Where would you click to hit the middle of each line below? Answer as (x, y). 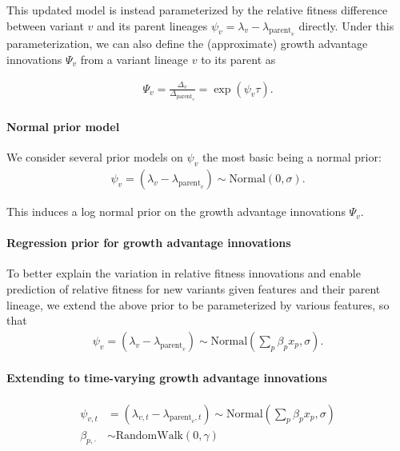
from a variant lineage (134, 59)
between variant (45, 25)
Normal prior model (63, 127)
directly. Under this (346, 25)
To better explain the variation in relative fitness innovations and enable (184, 273)
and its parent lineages (152, 25)
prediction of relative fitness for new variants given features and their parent (194, 289)
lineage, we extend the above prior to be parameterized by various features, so (198, 304)
